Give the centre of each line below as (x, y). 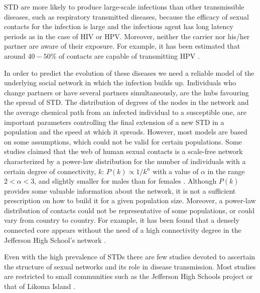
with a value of (176, 171)
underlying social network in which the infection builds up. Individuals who (120, 83)
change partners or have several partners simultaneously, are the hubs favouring (126, 92)
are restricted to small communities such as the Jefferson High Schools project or (128, 276)
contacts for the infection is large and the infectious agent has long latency (119, 26)
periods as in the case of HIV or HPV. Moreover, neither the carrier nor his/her (127, 36)
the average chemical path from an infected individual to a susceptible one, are (125, 112)
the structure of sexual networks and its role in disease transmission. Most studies (130, 266)
